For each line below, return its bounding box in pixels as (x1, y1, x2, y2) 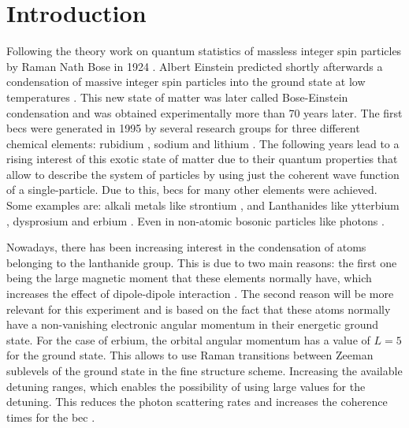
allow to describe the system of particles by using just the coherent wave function (6, 166, 400, 182)
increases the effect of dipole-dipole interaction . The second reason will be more (6, 285, 394, 302)
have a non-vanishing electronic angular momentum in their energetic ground (6, 316, 379, 333)
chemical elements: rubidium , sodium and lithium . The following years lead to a (6, 135, 400, 151)
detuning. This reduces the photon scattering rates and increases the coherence (6, 393, 388, 410)
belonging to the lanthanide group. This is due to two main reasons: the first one (6, 254, 397, 270)
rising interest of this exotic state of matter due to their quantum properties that (6, 151, 398, 167)
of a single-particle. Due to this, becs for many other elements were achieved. (6, 181, 377, 198)
